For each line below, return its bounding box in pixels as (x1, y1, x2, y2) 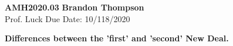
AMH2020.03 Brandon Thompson (5, 1, 144, 13)
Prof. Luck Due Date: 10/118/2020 (5, 12, 130, 24)
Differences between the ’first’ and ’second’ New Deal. (5, 32, 229, 44)
